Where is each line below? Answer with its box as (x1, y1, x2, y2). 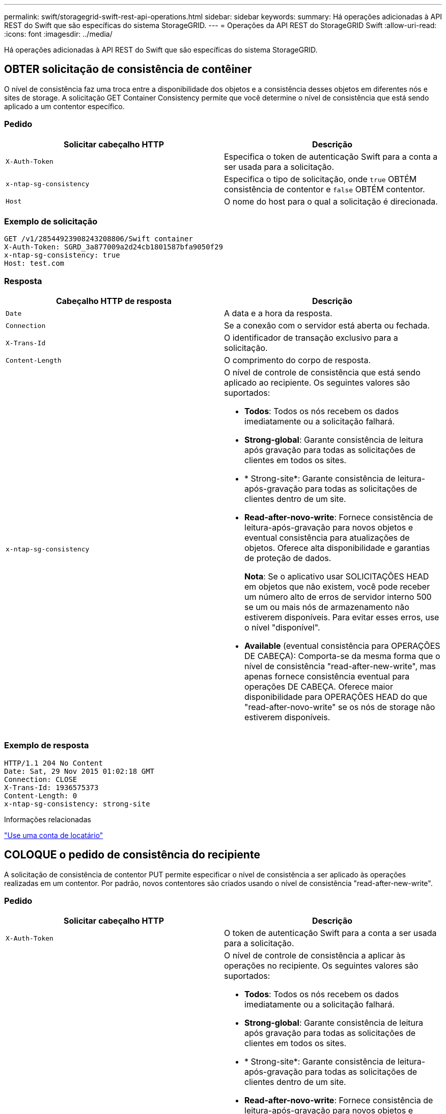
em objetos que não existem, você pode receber (244, 581, 430, 592)
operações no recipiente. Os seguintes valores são (224, 960, 419, 971)
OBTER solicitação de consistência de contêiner (4, 63, 252, 76)
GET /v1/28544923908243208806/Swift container (4, 235, 193, 243)
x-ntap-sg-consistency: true (4, 251, 120, 260)
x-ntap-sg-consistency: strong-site (4, 799, 150, 808)
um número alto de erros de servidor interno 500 (244, 592, 432, 602)
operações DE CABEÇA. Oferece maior (244, 681, 393, 692)
